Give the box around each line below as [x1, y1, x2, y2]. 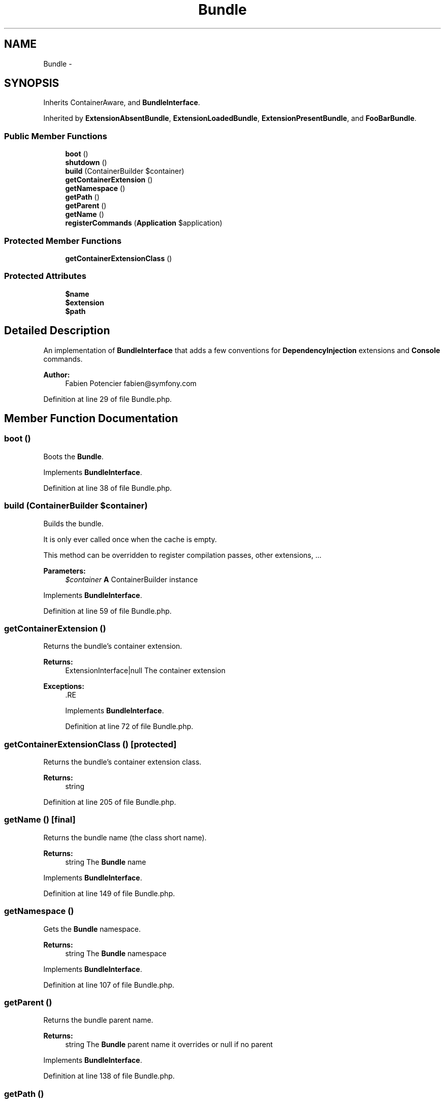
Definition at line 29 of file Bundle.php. [43, 394, 172, 403]
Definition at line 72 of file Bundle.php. [65, 722, 194, 731]
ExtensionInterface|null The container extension [65, 666, 226, 675]
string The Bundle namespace [65, 949, 167, 958]
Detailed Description [4, 324, 110, 337]
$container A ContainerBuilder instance [65, 575, 198, 584]
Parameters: [43, 566, 86, 575]
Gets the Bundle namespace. [43, 924, 141, 933]
